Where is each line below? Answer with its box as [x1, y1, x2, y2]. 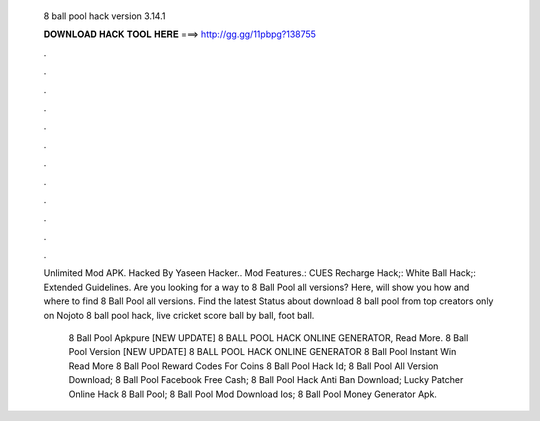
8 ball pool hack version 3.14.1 [43, 10, 166, 22]
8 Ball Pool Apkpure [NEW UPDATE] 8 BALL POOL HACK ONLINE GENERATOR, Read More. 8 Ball [68, 332, 469, 344]
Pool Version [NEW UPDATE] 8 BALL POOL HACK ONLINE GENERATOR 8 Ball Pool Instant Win [68, 346, 457, 358]
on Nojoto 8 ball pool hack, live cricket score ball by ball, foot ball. [43, 309, 315, 321]
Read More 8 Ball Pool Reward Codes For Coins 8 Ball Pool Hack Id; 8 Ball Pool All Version [68, 360, 439, 372]
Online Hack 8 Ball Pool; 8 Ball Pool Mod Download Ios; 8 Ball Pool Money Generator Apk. [68, 388, 437, 400]
